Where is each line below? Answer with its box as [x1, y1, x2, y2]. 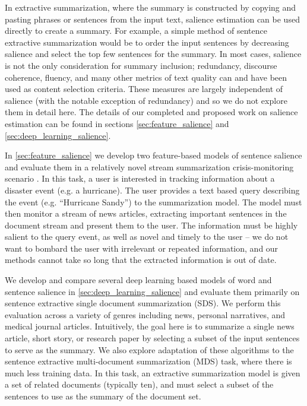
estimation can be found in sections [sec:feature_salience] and [5, 117, 229, 129]
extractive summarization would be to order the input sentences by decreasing [5, 36, 289, 48]
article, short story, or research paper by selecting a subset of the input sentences [5, 332, 300, 344]
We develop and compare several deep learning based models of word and [5, 274, 272, 286]
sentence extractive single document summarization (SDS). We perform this [5, 297, 281, 309]
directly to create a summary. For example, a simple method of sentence [5, 24, 267, 37]
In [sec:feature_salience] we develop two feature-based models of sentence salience [5, 149, 302, 161]
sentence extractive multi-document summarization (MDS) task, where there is [5, 355, 292, 367]
